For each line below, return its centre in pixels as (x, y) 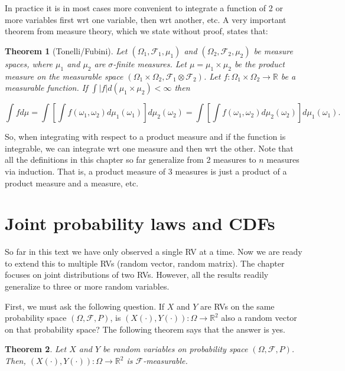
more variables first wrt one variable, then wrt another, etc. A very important (146, 19)
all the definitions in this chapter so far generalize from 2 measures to (131, 160)
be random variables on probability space (175, 349)
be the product (259, 63)
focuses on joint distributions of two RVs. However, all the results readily (137, 275)
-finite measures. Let (150, 63)
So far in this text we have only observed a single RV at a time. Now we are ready (154, 252)
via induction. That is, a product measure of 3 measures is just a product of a (146, 171)
